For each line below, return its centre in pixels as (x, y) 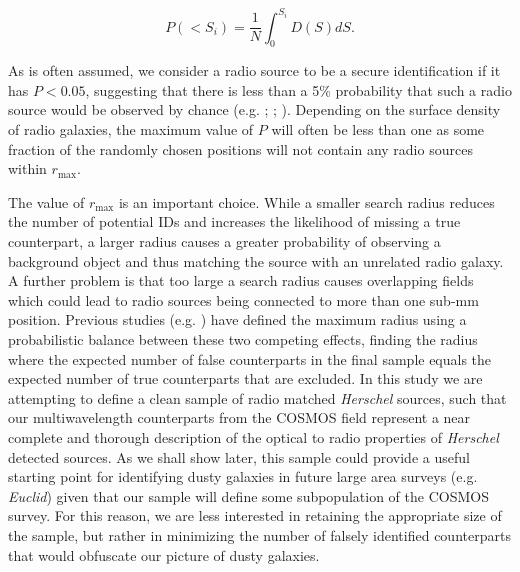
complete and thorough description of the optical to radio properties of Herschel (253, 436)
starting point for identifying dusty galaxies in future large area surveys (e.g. (243, 476)
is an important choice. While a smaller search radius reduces (306, 201)
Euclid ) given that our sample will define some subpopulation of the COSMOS (248, 495)
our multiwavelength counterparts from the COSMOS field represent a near (239, 417)
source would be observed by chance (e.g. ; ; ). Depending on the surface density (254, 109)
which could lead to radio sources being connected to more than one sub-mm (243, 299)
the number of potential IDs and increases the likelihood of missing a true (234, 221)
